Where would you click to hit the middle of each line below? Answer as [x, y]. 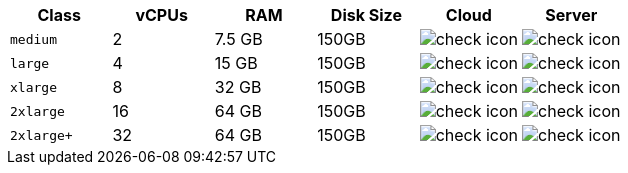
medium [33, 39]
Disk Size [366, 15]
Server [571, 15]
